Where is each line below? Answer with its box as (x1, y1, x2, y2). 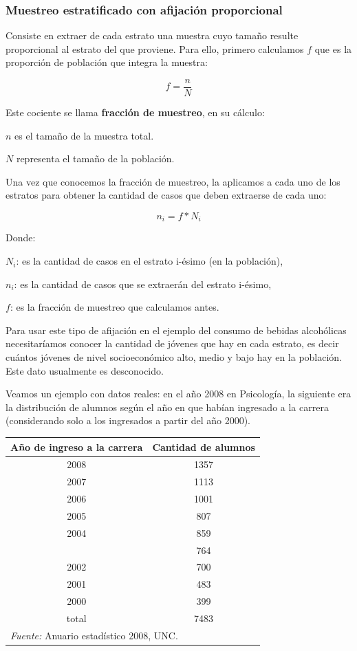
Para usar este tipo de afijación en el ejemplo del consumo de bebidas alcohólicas (6, 322, 347, 337)
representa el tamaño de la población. (16, 151, 175, 166)
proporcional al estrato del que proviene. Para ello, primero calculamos (6, 41, 304, 56)
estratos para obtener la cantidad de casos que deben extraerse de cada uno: (6, 188, 327, 202)
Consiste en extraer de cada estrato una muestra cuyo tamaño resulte (6, 28, 299, 43)
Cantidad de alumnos (152, 439, 255, 454)
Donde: (6, 230, 36, 245)
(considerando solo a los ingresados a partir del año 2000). (6, 413, 250, 428)
